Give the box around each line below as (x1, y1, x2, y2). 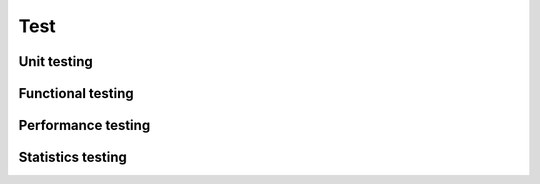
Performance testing (18, 117, 151, 134)
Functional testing (18, 85, 134, 102)
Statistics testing (18, 149, 127, 166)
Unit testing (18, 53, 94, 70)
